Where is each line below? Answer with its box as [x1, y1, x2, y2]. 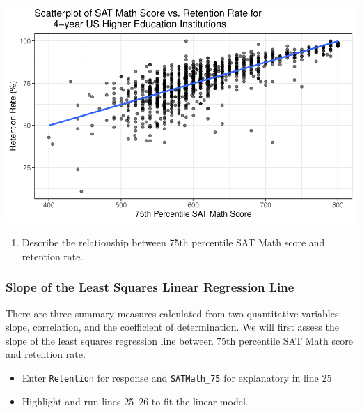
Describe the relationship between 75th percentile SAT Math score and [22, 235, 325, 250]
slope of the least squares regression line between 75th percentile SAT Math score [6, 333, 353, 347]
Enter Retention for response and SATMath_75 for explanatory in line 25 [22, 370, 332, 385]
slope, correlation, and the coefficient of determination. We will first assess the [6, 320, 339, 334]
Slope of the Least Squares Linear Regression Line [6, 278, 294, 296]
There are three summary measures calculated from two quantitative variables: [6, 306, 342, 320]
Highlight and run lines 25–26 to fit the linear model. [22, 393, 249, 408]
